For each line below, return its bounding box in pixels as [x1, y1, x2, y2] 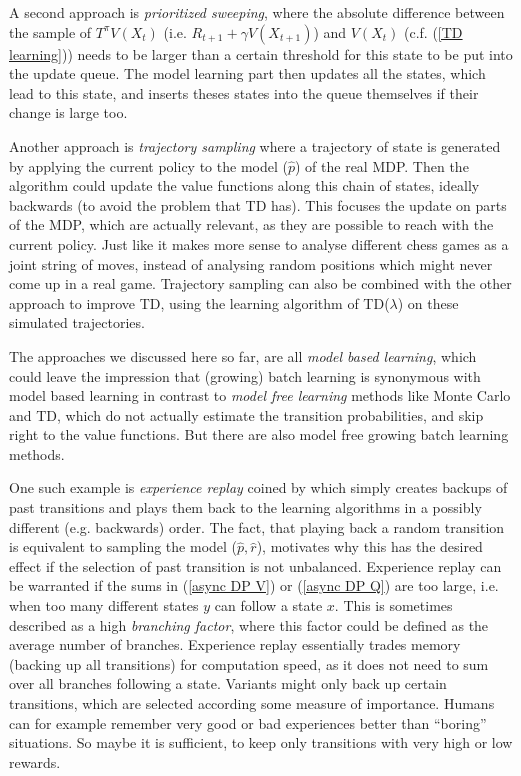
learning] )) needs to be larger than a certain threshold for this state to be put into [9, 43, 513, 64]
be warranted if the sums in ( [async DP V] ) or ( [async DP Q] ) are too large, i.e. [9, 575, 499, 596]
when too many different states [9, 595, 199, 616]
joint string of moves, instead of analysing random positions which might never [9, 253, 493, 274]
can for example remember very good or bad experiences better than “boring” [9, 712, 487, 733]
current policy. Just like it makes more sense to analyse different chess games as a [9, 233, 509, 254]
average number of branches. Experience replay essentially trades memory [9, 634, 461, 655]
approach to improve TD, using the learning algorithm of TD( [9, 292, 390, 313]
